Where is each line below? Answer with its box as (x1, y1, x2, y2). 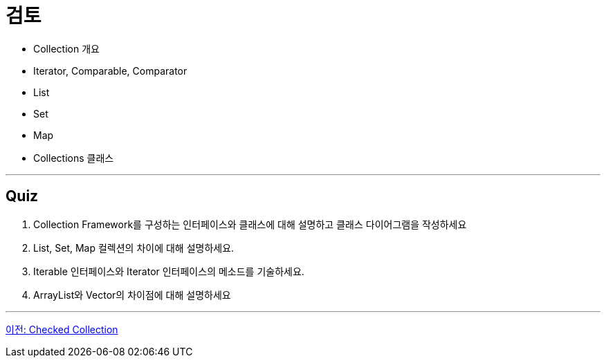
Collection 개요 (33, 42, 100, 55)
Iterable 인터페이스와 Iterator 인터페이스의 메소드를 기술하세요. (33, 265, 304, 277)
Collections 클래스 (33, 151, 114, 164)
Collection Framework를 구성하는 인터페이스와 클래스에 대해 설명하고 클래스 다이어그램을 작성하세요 (33, 218, 467, 230)
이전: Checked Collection (6, 323, 118, 335)
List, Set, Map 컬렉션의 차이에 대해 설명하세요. (33, 241, 235, 254)
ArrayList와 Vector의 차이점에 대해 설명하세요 (33, 288, 231, 301)
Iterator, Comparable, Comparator (33, 64, 187, 77)
